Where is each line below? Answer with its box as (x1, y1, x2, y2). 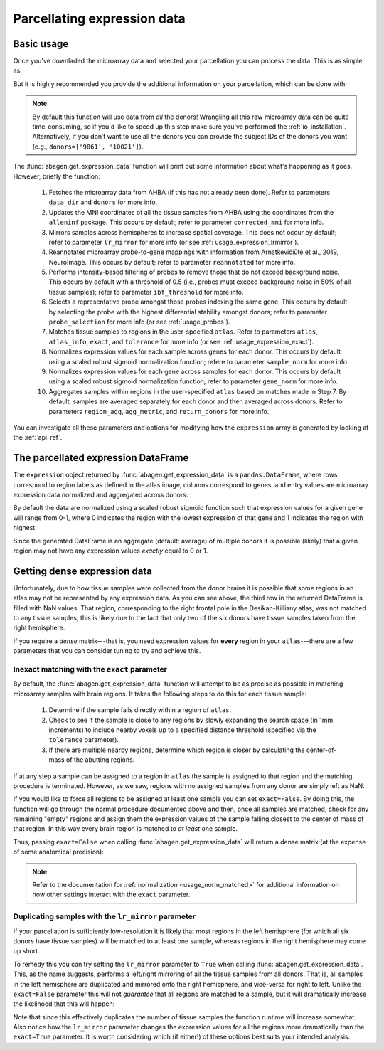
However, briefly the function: (13, 171, 101, 181)
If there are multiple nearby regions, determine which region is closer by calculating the (48, 746, 305, 754)
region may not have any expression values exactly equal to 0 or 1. (13, 546, 208, 555)
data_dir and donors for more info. (48, 198, 158, 206)
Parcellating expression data (13, 11, 186, 26)
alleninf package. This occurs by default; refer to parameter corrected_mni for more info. (48, 218, 324, 227)
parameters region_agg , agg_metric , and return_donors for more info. (48, 407, 270, 415)
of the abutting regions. (65, 755, 135, 764)
